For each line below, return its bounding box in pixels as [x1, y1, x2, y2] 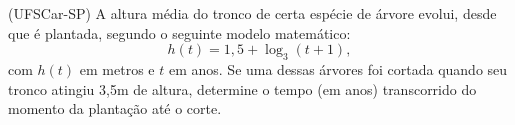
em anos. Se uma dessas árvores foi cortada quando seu [168, 58, 508, 79]
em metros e [79, 58, 155, 79]
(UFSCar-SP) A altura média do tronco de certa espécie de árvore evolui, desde [8, 3, 497, 23]
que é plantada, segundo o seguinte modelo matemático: [8, 22, 351, 43]
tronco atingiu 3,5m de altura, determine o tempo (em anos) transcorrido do [8, 78, 477, 99]
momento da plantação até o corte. [8, 98, 222, 119]
